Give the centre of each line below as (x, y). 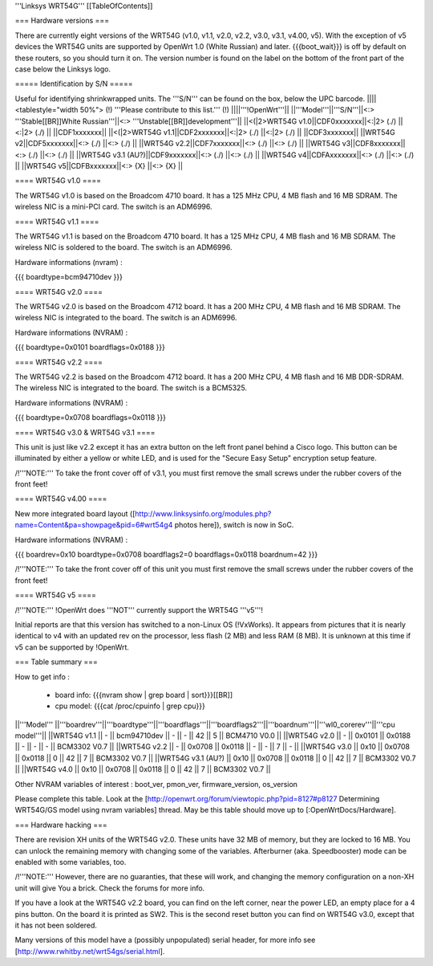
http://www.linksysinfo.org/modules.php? (203, 513)
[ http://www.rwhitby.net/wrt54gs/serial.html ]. (90, 951)
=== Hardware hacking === (61, 825)
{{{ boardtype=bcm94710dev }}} (69, 277)
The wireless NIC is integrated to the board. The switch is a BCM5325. (131, 388)
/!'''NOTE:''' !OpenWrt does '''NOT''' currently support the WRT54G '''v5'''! (139, 609)
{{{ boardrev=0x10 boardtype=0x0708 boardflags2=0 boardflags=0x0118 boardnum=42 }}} (166, 555)
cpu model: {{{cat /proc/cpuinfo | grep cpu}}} (130, 706)
